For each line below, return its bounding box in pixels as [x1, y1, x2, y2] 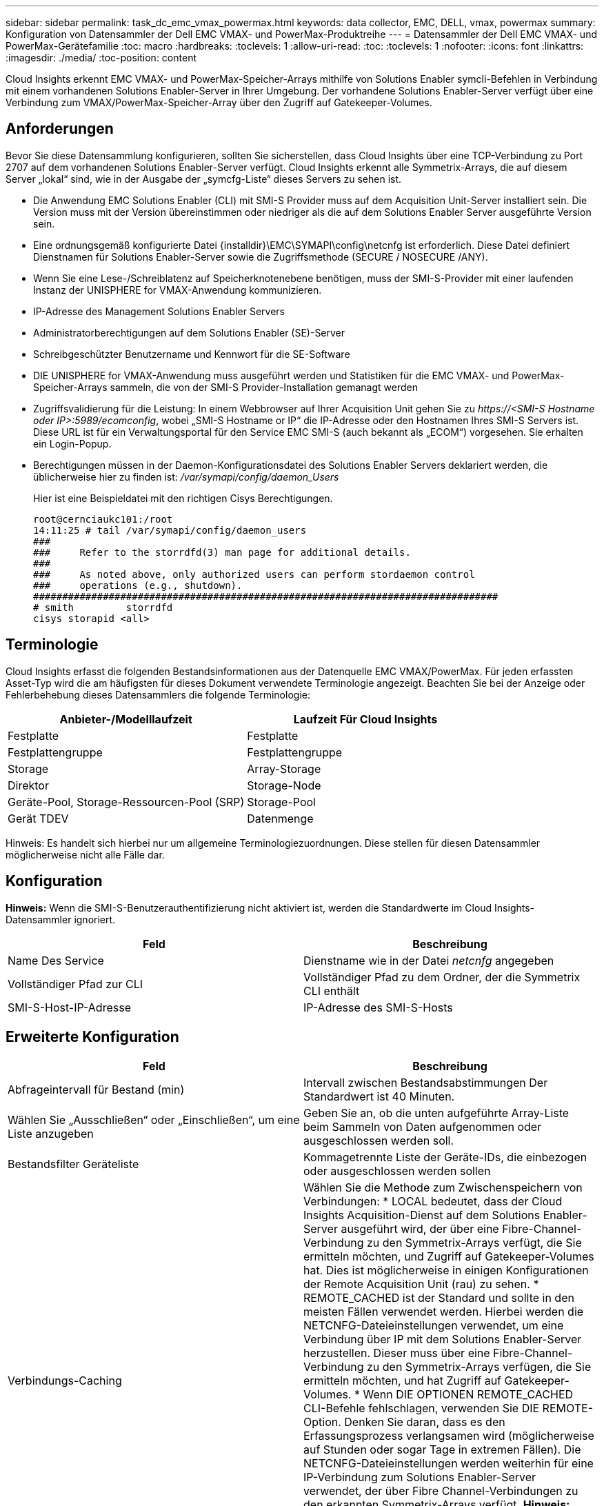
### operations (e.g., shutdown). [33, 579, 243, 591]
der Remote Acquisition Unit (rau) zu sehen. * [303, 1277, 539, 1292]
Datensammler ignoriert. [6, 913, 116, 925]
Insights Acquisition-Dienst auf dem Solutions [303, 1208, 541, 1223]
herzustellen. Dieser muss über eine [303, 1346, 490, 1361]
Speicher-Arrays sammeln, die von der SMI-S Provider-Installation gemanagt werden [33, 381, 418, 393]
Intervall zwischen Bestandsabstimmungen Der [303, 1076, 548, 1090]
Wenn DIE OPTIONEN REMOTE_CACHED [363, 1387, 574, 1402]
